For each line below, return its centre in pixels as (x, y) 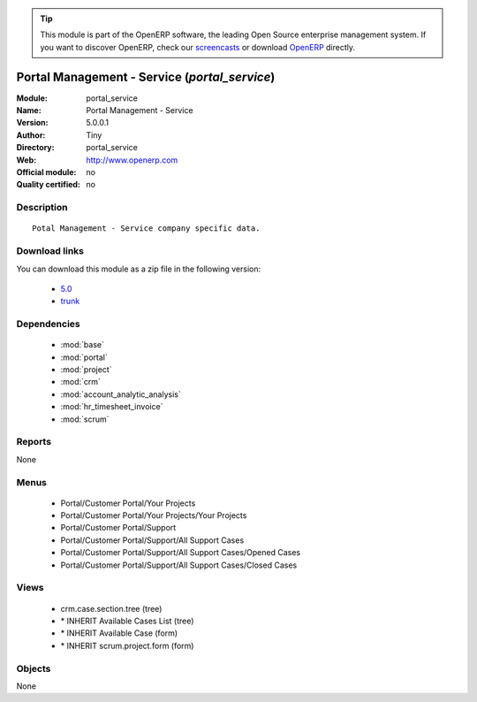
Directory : (35, 148)
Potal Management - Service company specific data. (146, 229)
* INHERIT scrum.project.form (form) (127, 645)
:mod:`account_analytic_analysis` (121, 394)
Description (42, 208)
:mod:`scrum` (85, 419)
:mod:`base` (83, 345)
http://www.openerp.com (132, 160)
